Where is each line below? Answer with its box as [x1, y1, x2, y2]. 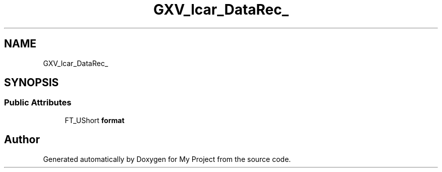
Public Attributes [4, 97, 72, 108]
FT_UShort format [65, 116, 125, 125]
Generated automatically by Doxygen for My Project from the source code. [43, 154, 291, 163]
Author [4, 133, 40, 146]
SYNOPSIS [4, 76, 59, 89]
